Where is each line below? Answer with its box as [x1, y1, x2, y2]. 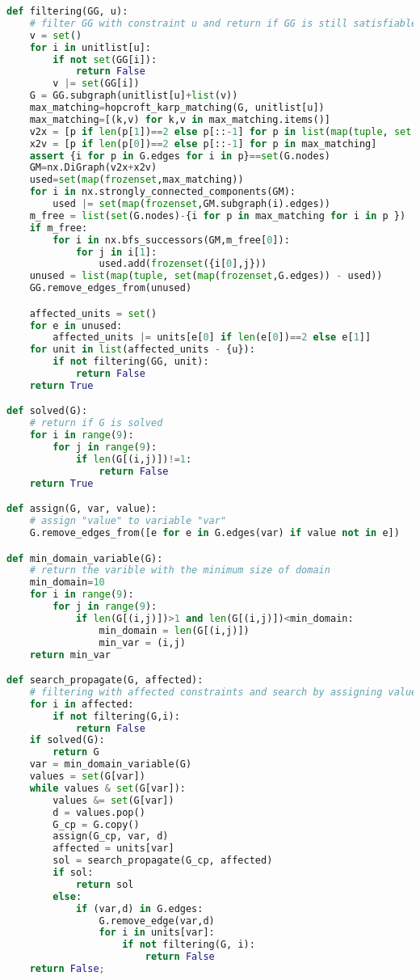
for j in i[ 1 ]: [75, 246, 157, 258]
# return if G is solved [29, 417, 163, 429]
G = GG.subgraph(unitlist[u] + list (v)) [29, 90, 238, 102]
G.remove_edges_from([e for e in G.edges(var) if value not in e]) [29, 526, 400, 539]
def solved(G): [6, 405, 88, 417]
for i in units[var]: [99, 927, 215, 939]
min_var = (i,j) [99, 636, 186, 648]
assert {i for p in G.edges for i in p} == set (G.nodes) [29, 150, 330, 162]
